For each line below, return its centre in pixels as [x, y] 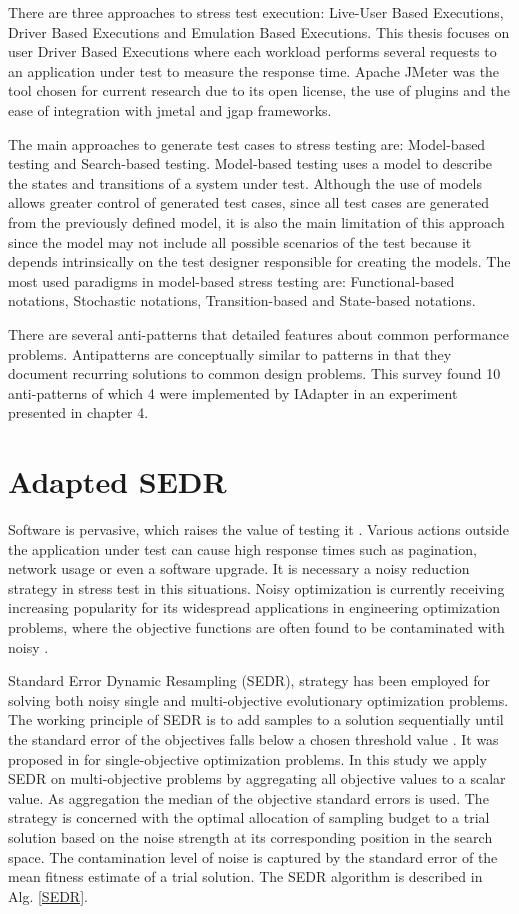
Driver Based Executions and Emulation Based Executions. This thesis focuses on [259, 31]
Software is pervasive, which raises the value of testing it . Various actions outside [258, 529]
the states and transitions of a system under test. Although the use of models [245, 182]
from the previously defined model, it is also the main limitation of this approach [256, 221]
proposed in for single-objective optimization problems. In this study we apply [247, 758]
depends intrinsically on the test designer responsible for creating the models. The [259, 261]
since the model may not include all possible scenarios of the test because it [240, 241]
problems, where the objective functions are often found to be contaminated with [256, 626]
